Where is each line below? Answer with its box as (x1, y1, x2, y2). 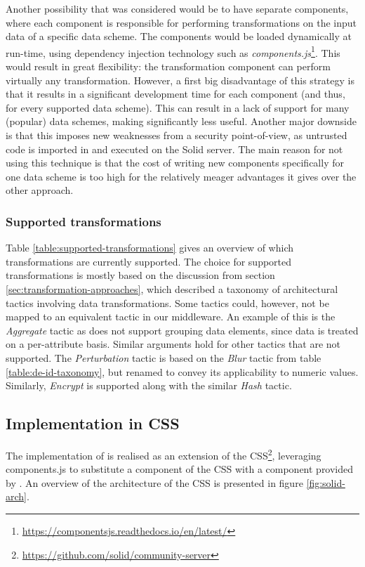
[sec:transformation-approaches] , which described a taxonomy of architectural (6, 281, 338, 296)
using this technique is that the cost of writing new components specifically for (6, 155, 344, 170)
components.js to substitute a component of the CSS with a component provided (6, 462, 354, 476)
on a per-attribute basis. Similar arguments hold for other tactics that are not (6, 337, 340, 351)
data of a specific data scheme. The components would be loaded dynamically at (6, 29, 352, 44)
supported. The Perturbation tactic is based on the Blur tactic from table (6, 350, 321, 365)
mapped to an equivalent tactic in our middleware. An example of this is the (6, 309, 336, 324)
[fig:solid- (306, 475, 345, 490)
